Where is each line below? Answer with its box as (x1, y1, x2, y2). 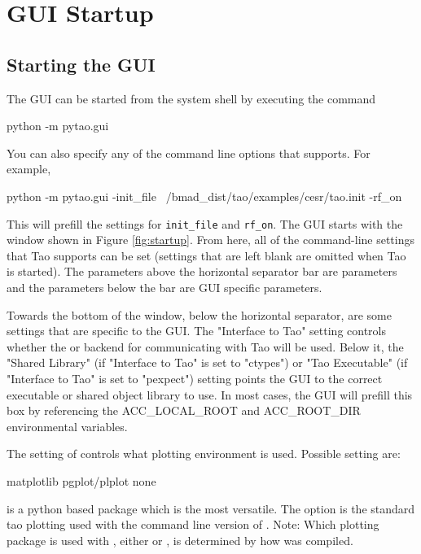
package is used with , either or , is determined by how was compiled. (7, 531, 353, 548)
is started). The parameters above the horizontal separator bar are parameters (7, 263, 397, 280)
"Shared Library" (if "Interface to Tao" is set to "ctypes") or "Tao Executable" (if (7, 354, 408, 371)
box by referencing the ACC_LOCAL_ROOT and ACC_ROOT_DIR (7, 402, 361, 419)
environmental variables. (7, 417, 128, 434)
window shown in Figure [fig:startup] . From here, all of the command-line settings (7, 231, 415, 248)
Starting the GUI (7, 51, 156, 76)
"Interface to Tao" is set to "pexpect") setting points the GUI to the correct (7, 369, 383, 386)
